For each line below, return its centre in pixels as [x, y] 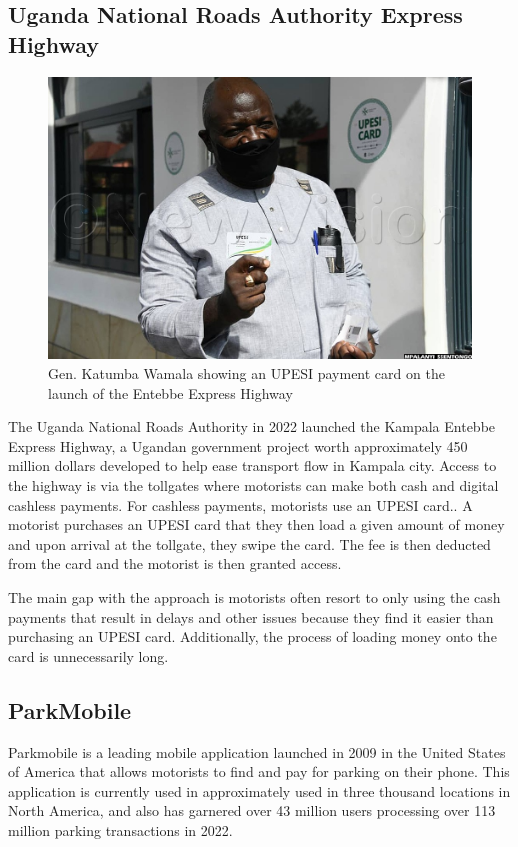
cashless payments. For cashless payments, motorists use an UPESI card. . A [240, 504]
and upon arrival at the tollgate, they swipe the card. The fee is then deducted [249, 543]
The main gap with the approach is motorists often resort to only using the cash [254, 596]
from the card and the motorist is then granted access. [175, 563]
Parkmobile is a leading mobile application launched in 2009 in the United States [257, 751]
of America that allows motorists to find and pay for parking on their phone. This [259, 771]
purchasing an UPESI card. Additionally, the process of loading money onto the [252, 636]
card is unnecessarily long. [88, 655]
